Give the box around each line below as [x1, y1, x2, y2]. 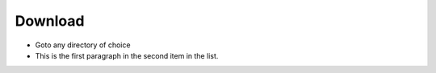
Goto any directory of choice [35, 40, 131, 50]
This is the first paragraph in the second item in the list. [35, 51, 219, 60]
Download [15, 12, 85, 30]
